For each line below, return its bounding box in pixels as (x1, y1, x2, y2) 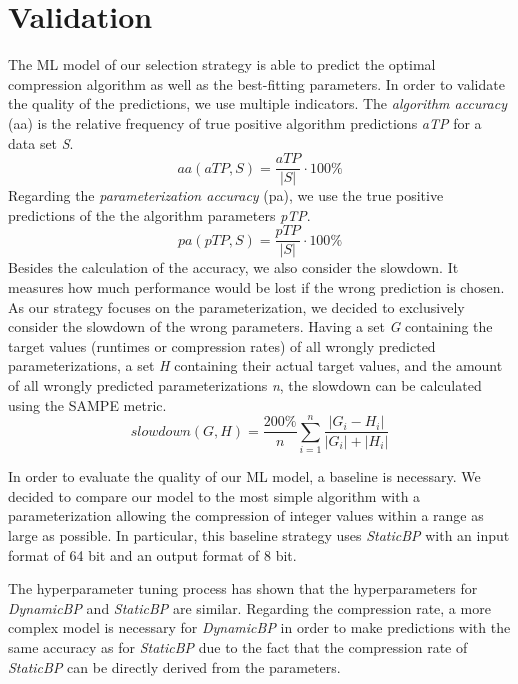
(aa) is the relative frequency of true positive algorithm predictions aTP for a (8, 112, 482, 133)
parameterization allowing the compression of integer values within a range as (8, 505, 484, 526)
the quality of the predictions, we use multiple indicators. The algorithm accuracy (8, 93, 507, 114)
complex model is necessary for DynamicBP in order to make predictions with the (8, 617, 511, 638)
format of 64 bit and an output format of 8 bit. (8, 544, 297, 565)
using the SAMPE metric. (8, 394, 167, 415)
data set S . (8, 132, 74, 153)
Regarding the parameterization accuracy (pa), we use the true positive (8, 185, 444, 206)
